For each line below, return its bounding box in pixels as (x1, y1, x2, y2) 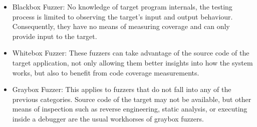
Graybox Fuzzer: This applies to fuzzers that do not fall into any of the (12, 84, 231, 94)
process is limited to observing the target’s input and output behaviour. (12, 11, 233, 21)
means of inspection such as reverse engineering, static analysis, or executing (12, 103, 247, 114)
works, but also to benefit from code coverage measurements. (12, 67, 199, 77)
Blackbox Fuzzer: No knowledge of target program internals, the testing (12, 1, 232, 11)
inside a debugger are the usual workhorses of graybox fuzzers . (12, 113, 204, 123)
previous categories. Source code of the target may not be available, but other (12, 93, 251, 104)
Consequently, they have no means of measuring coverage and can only (12, 21, 230, 31)
